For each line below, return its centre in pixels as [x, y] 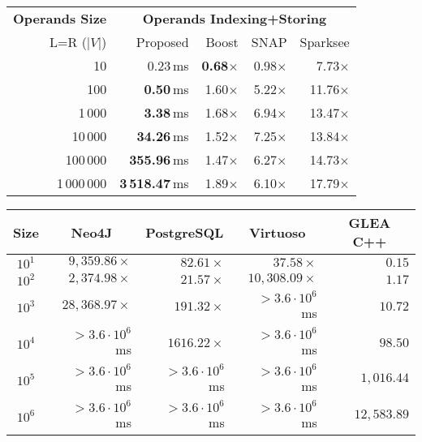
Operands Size [60, 18]
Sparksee [325, 42]
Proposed [162, 42]
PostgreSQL [185, 232]
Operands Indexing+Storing [235, 18]
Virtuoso [277, 232]
